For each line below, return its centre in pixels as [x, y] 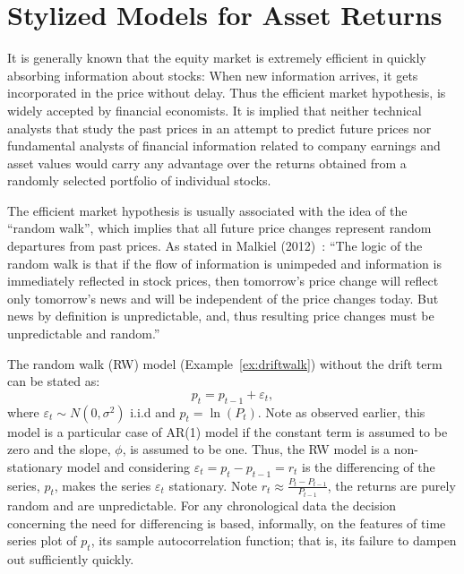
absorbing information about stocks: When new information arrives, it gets [213, 75]
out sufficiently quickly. [71, 559]
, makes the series [103, 485]
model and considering [129, 466]
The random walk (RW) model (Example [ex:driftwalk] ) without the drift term [225, 363]
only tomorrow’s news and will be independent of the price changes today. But [223, 298]
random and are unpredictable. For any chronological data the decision [202, 505]
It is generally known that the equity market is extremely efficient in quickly [217, 58]
